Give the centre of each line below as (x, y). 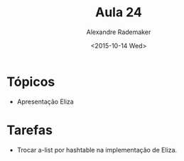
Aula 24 (119, 12)
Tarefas (29, 130)
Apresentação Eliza (45, 101)
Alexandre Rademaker (119, 32)
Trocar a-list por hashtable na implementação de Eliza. (97, 150)
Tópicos (31, 82)
